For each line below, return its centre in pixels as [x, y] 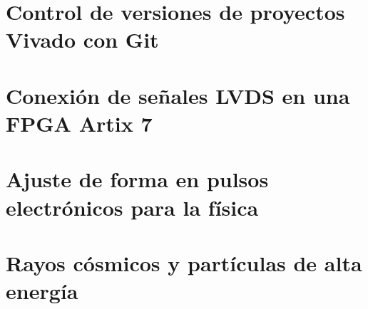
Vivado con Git [82, 40]
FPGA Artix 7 [79, 123]
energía [42, 291]
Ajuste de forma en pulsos [137, 179]
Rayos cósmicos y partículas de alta [184, 262]
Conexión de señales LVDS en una [178, 95]
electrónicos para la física [132, 207]
